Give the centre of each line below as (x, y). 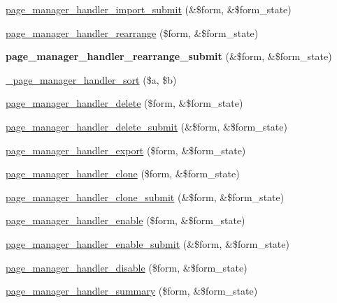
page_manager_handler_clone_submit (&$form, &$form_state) (145, 197)
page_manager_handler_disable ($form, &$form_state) (127, 267)
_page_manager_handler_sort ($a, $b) (91, 79)
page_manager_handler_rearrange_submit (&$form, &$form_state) (169, 56)
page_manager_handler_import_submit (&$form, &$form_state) (149, 9)
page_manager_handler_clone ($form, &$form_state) (123, 173)
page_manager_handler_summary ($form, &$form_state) (132, 291)
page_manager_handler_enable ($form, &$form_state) (126, 220)
